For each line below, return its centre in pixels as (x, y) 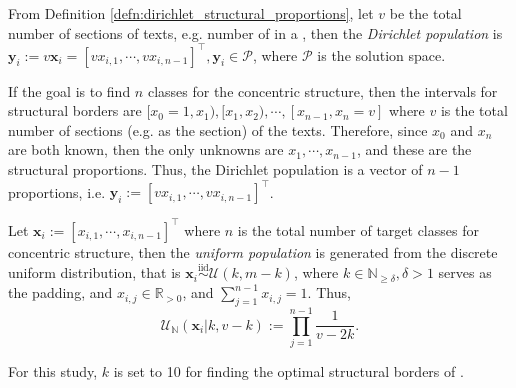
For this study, (53, 370)
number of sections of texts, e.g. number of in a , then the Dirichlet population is (255, 32)
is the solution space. (381, 54)
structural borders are (75, 110)
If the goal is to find (69, 90)
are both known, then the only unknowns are (146, 149)
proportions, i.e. (57, 191)
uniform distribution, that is (94, 272)
